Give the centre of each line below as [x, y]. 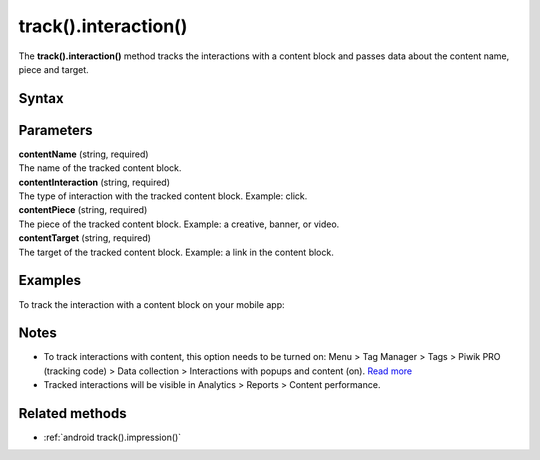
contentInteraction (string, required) [94, 182]
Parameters [55, 130]
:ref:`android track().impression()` [112, 437]
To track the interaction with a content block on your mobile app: [151, 304]
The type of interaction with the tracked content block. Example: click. [163, 196]
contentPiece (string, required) [83, 210]
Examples [50, 280]
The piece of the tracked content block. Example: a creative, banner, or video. [179, 224]
